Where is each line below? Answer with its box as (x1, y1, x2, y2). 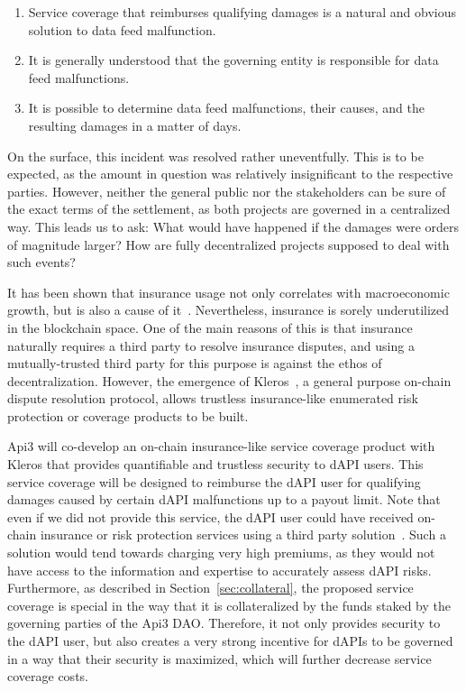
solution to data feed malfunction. (28, 20, 216, 39)
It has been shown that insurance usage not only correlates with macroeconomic (7, 282, 450, 301)
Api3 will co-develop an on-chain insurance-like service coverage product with (7, 437, 435, 456)
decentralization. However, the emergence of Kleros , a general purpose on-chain (7, 371, 452, 390)
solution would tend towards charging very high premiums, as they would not (7, 543, 435, 562)
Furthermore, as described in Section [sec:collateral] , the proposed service (7, 578, 414, 597)
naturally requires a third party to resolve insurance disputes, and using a (7, 336, 415, 355)
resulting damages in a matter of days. (28, 115, 242, 134)
